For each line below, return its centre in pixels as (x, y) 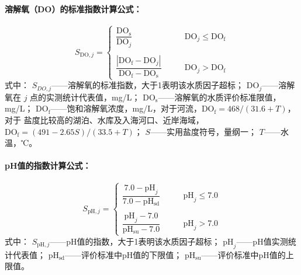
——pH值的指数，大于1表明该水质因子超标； (135, 241)
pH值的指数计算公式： (48, 166)
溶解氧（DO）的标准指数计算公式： (73, 8)
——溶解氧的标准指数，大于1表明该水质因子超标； (148, 85)
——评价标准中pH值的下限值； (124, 254)
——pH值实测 (262, 241)
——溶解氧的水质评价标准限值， (219, 97)
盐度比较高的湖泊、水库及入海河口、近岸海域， (114, 120)
